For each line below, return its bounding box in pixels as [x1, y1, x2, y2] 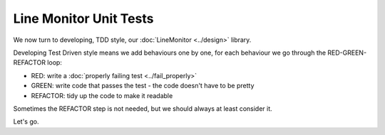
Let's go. [13, 117, 39, 126]
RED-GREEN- [327, 48, 367, 57]
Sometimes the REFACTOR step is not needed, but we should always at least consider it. [13, 104, 272, 113]
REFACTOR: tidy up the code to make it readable [31, 91, 173, 99]
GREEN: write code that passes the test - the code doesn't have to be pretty [31, 82, 255, 90]
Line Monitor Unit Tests [13, 11, 154, 26]
